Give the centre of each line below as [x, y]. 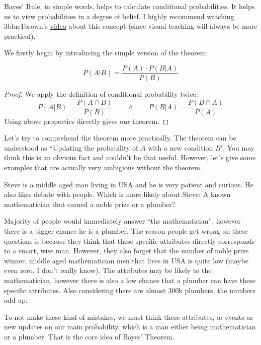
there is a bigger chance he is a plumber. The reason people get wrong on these [126, 231]
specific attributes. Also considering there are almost [85, 290]
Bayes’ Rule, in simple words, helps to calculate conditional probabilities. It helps [129, 6]
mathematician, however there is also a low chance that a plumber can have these [130, 280]
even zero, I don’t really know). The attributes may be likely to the [108, 270]
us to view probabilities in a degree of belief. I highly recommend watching [119, 16]
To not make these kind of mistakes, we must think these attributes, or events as [128, 317]
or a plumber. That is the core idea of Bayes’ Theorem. [89, 336]
